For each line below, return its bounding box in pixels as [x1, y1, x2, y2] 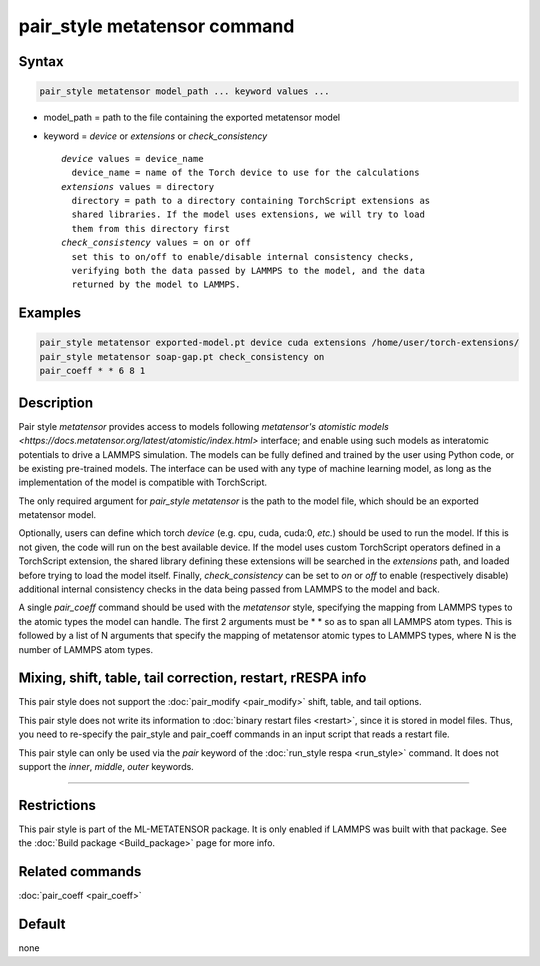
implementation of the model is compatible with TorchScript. [18, 476, 267, 489]
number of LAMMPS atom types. [18, 643, 154, 655]
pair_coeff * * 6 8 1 [39, 365, 146, 377]
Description [18, 394, 94, 411]
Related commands [18, 863, 142, 880]
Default [18, 916, 66, 933]
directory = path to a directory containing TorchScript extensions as [71, 195, 431, 207]
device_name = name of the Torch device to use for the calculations [71, 167, 420, 179]
